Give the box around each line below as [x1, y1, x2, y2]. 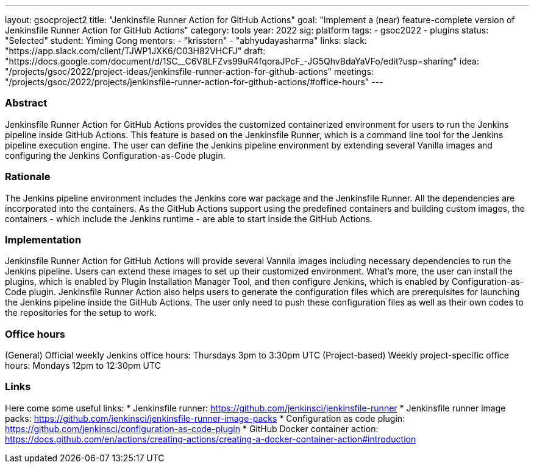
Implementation [5, 233, 82, 246]
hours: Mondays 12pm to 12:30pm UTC [5, 360, 161, 371]
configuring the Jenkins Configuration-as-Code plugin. [5, 150, 226, 161]
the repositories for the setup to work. [5, 307, 157, 318]
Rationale [5, 170, 51, 183]
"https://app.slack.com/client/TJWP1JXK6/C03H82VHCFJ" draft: [5, 46, 266, 56]
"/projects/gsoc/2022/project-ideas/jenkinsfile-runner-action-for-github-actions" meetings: [5, 66, 374, 77]
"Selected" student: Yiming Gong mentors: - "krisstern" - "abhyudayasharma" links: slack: [5, 35, 367, 46]
